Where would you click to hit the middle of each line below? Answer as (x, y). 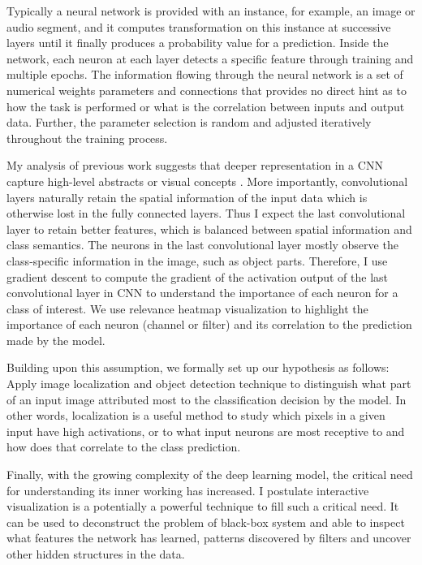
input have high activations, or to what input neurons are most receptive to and (206, 431)
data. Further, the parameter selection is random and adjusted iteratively (189, 122)
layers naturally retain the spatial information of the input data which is (187, 197)
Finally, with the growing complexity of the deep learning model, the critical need (210, 474)
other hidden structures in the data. (96, 554)
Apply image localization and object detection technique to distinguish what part (209, 384)
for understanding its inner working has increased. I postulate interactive (188, 490)
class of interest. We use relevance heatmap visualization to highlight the (187, 308)
